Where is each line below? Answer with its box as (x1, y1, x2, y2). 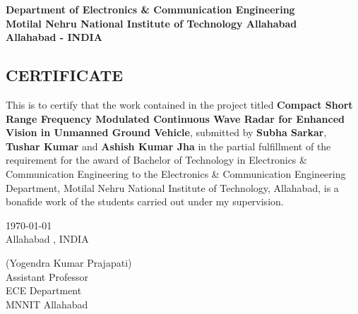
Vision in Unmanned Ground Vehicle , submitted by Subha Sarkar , (6, 125, 327, 140)
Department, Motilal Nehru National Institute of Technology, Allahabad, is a (6, 180, 339, 195)
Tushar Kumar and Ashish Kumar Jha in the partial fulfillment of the (6, 138, 331, 153)
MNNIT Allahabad (6, 296, 88, 311)
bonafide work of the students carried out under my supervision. (6, 194, 284, 209)
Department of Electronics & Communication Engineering (6, 2, 295, 16)
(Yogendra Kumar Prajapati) (6, 255, 132, 270)
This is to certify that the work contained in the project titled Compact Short (6, 97, 353, 111)
